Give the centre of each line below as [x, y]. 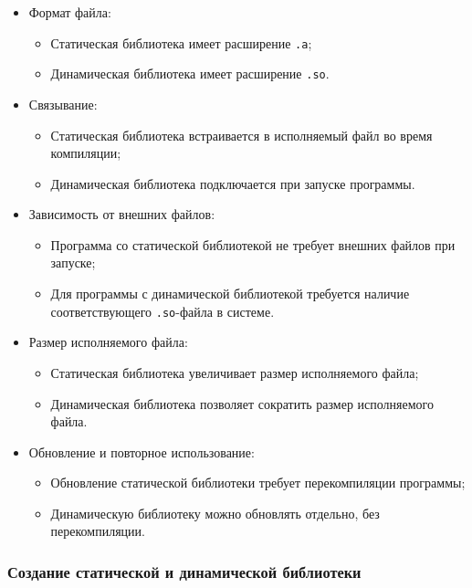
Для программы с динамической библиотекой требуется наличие [230, 294]
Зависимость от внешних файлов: [122, 214]
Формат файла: [70, 12]
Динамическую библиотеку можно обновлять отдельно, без [215, 513]
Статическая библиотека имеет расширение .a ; [181, 42]
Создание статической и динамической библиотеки [184, 571]
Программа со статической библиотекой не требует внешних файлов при [253, 244]
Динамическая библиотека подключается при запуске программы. [233, 183]
